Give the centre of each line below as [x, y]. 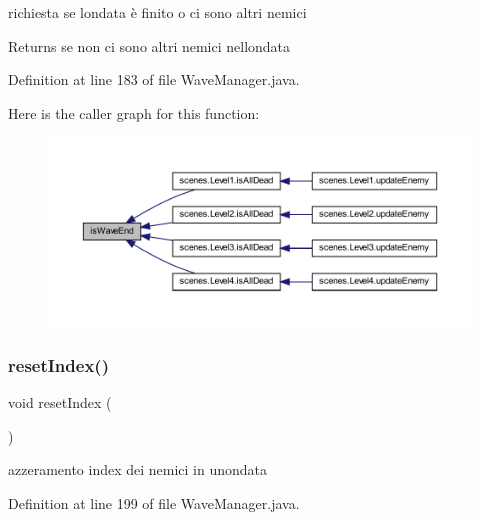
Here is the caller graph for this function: [134, 112]
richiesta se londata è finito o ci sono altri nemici [157, 12]
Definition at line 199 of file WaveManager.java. [154, 503]
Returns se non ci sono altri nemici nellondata [149, 45]
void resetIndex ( [60, 402]
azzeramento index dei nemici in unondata [138, 469]
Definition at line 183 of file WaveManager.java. [154, 79]
